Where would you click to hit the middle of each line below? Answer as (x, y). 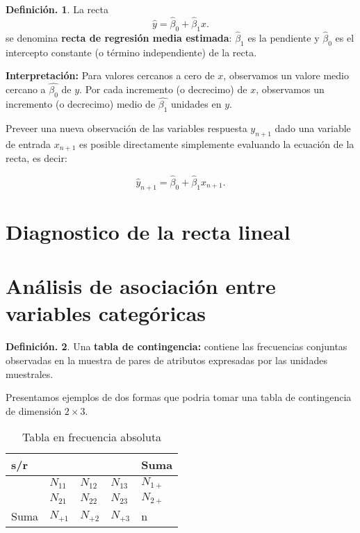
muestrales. (30, 374)
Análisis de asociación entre (141, 286)
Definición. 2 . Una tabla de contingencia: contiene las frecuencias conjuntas (177, 346)
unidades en (196, 104)
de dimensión (34, 410)
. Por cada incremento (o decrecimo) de (163, 89)
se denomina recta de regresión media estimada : (119, 37)
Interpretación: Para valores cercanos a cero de (110, 75)
